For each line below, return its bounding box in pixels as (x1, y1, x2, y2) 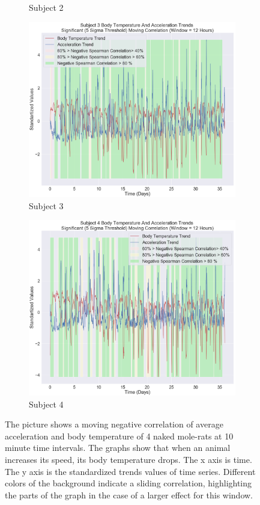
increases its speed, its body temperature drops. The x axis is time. (5, 453, 252, 465)
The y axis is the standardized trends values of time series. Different (5, 465, 256, 477)
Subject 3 (29, 199, 64, 212)
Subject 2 (29, 1, 64, 13)
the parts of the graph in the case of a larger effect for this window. (5, 488, 253, 501)
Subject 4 (29, 397, 64, 410)
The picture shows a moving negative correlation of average (5, 418, 223, 430)
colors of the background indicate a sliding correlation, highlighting (5, 477, 252, 489)
